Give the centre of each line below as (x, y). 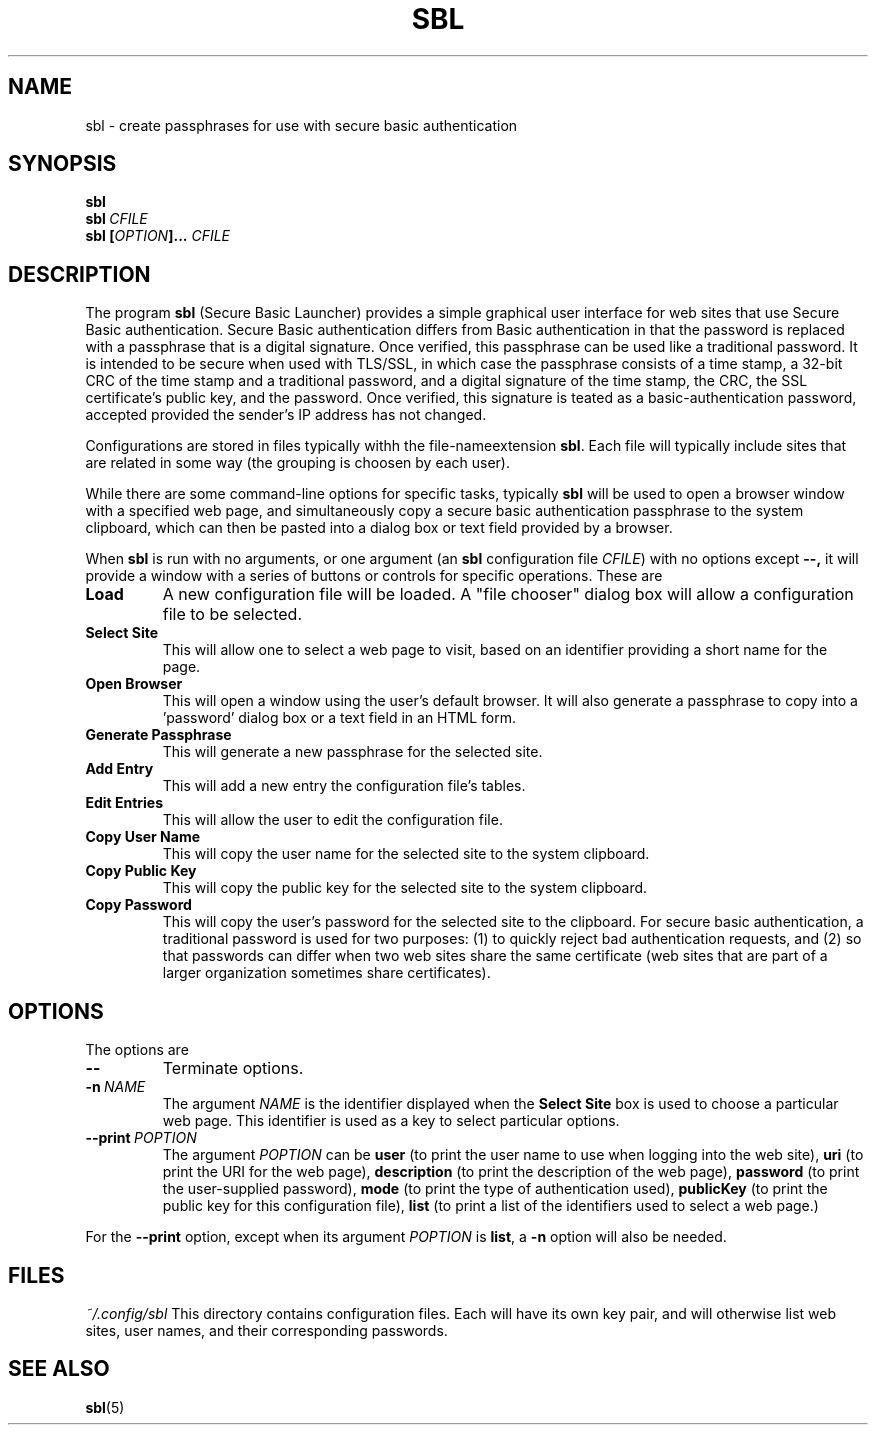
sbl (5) (105, 1407)
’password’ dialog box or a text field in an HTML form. (339, 718)
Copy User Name (143, 837)
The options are (137, 1050)
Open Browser (134, 684)
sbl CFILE (116, 219)
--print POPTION (141, 1138)
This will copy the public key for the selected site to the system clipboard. (405, 888)
